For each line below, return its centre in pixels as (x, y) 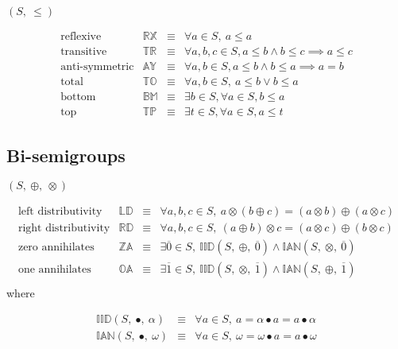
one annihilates (54, 269)
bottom (78, 97)
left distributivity (60, 212)
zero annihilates (56, 248)
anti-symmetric (97, 67)
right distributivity (64, 229)
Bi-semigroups (66, 155)
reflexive (81, 37)
